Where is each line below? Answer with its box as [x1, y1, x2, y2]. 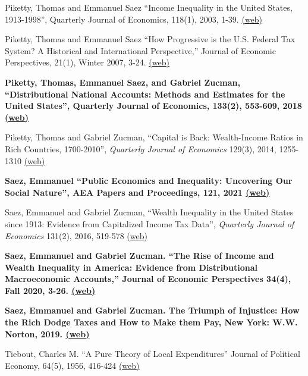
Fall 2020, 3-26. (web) [5, 284, 96, 296]
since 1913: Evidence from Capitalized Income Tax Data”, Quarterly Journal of [5, 217, 294, 230]
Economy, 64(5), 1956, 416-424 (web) [5, 359, 140, 371]
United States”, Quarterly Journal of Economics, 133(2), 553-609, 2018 [5, 99, 302, 112]
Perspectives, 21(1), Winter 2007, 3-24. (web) [5, 56, 169, 68]
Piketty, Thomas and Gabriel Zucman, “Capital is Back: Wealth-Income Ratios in [5, 131, 303, 143]
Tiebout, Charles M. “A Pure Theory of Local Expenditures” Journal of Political [5, 347, 300, 360]
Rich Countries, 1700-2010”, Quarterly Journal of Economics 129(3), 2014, [5, 142, 276, 155]
